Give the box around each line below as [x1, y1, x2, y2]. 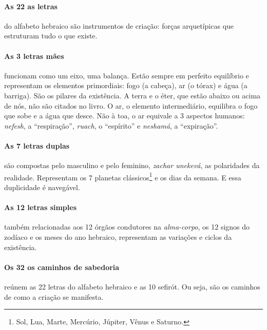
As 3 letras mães [4, 50, 64, 61]
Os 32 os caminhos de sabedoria [4, 261, 120, 272]
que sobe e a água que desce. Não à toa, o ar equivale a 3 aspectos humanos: [4, 110, 245, 121]
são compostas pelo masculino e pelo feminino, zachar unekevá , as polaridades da [4, 160, 260, 171]
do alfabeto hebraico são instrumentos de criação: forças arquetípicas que [4, 20, 234, 31]
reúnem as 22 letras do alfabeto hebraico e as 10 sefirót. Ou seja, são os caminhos [4, 281, 260, 292]
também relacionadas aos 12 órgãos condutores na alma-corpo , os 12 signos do [4, 221, 250, 232]
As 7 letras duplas [4, 140, 70, 151]
